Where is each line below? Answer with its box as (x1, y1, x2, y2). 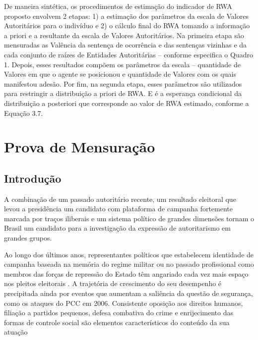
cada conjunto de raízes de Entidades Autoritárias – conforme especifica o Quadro (4, 49, 253, 59)
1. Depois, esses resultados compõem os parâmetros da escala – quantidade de (4, 59, 241, 69)
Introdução (4, 170, 62, 186)
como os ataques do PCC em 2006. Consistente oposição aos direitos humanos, (4, 297, 243, 308)
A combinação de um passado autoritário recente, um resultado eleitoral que (4, 194, 236, 204)
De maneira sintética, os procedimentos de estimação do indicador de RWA (4, 1, 232, 11)
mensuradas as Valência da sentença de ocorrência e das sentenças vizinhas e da (4, 40, 247, 50)
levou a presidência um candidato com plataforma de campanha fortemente (4, 203, 233, 214)
